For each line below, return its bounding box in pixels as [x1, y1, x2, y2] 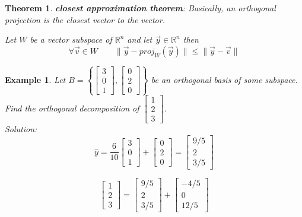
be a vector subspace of [30, 33, 112, 46]
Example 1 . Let [5, 73, 66, 85]
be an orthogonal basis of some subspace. [151, 73, 298, 85]
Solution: [5, 123, 37, 135]
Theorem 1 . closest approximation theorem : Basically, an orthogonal [5, 2, 276, 14]
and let [127, 33, 152, 46]
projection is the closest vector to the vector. [5, 13, 165, 25]
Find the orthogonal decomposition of [5, 101, 139, 114]
